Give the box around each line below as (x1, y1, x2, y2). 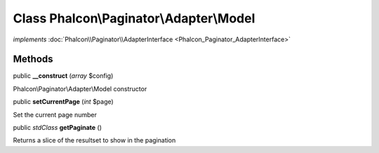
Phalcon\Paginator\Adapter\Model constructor (13, 84, 147, 93)
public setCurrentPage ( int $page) (13, 98, 114, 106)
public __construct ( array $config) (13, 72, 114, 80)
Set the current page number (13, 110, 98, 119)
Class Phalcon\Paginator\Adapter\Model (13, 11, 255, 26)
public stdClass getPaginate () (13, 124, 102, 132)
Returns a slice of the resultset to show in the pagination (13, 136, 176, 145)
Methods (13, 53, 53, 65)
